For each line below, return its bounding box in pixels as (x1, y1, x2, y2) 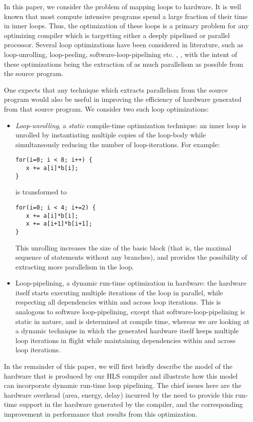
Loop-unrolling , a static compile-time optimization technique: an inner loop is (15, 120, 247, 130)
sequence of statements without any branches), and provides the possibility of (15, 252, 247, 262)
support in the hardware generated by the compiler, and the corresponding (19, 399, 243, 409)
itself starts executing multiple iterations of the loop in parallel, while (15, 287, 223, 297)
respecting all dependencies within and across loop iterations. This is (15, 297, 221, 307)
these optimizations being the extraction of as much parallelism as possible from (4, 58, 244, 69)
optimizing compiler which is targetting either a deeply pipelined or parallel (4, 30, 230, 40)
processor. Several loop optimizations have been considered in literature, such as (4, 39, 244, 50)
